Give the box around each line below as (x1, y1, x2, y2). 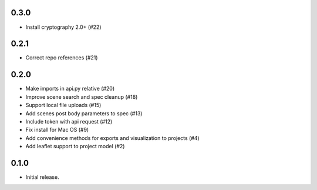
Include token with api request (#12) (25, 118, 113, 125)
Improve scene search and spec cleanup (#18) (25, 93, 138, 100)
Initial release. (25, 174, 59, 181)
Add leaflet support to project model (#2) (25, 143, 125, 150)
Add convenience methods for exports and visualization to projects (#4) (25, 134, 200, 141)
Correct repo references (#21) (25, 54, 98, 61)
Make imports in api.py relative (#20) (25, 85, 114, 92)
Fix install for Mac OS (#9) (25, 126, 89, 134)
